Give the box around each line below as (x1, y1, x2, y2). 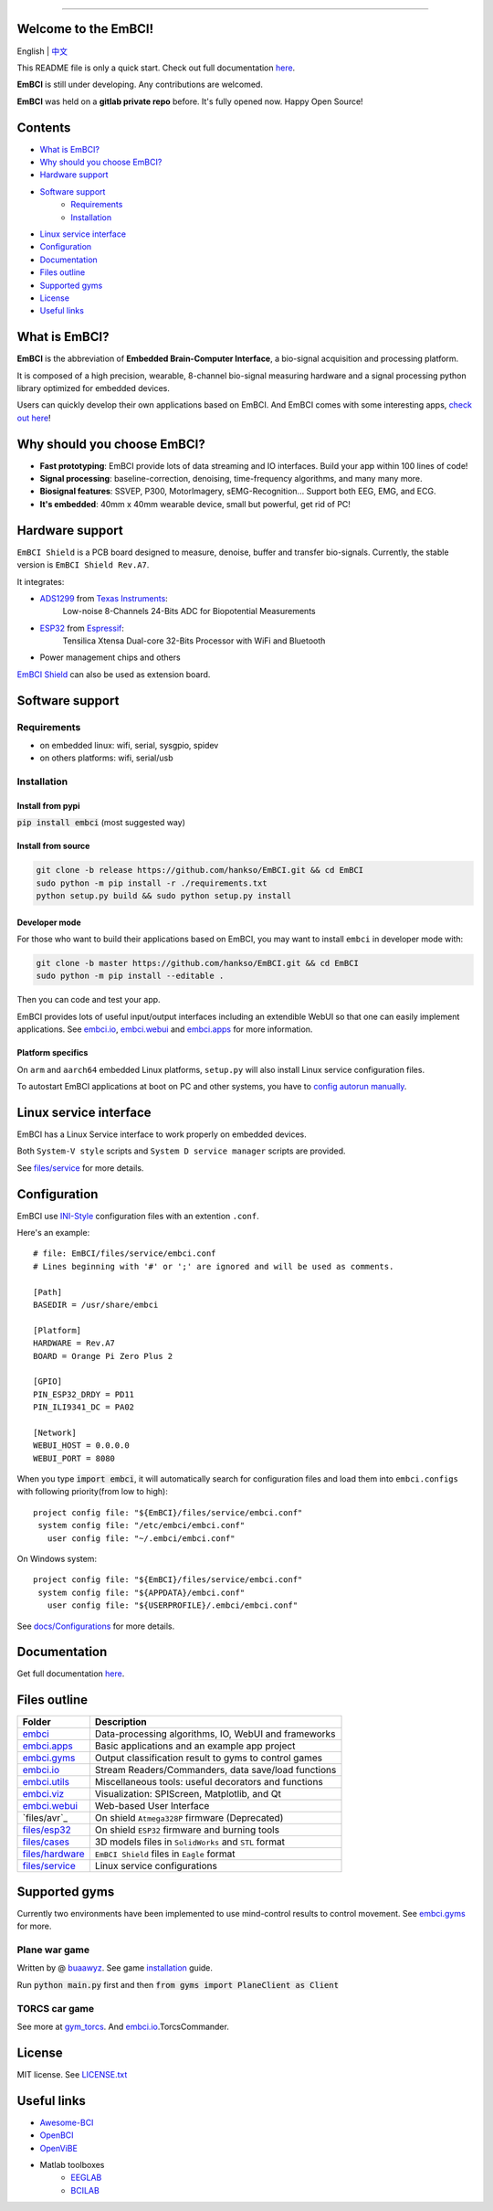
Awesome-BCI (39, 2117, 94, 2128)
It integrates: (16, 576, 65, 587)
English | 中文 (16, 46, 68, 57)
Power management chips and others (39, 652, 182, 663)
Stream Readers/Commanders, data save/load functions (94, 1764, 337, 1777)
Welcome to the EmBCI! (16, 21, 154, 37)
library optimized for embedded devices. (16, 382, 171, 393)
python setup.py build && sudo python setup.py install (36, 891, 292, 901)
